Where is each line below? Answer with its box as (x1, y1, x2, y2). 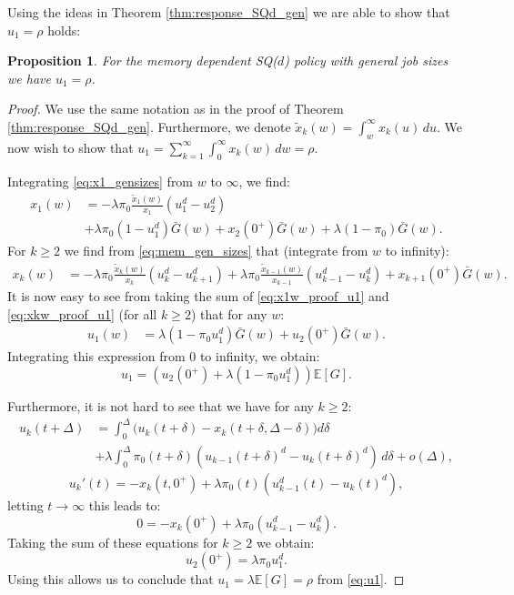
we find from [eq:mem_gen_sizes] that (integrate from (64, 241, 368, 260)
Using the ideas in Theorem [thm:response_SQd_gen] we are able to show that (7, 3, 450, 21)
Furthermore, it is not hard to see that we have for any (7, 397, 314, 415)
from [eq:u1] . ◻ (317, 570, 405, 589)
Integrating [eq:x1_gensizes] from (7, 171, 194, 190)
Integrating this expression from (7, 347, 186, 366)
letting (7, 495, 44, 514)
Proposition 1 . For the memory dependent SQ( (7, 51, 278, 70)
